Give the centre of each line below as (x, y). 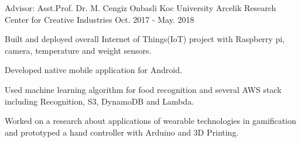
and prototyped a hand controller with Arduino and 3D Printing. (122, 132)
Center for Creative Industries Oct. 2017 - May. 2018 (100, 19)
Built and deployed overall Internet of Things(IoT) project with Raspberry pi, (145, 39)
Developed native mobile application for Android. (93, 70)
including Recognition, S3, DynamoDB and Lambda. (100, 101)
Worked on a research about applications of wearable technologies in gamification (150, 121)
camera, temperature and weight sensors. (78, 50)
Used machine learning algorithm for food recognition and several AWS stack (143, 89)
